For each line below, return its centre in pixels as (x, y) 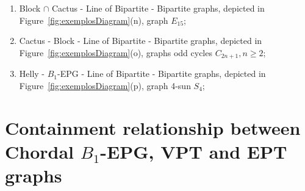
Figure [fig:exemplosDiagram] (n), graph (94, 20)
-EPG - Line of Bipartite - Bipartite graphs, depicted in (162, 74)
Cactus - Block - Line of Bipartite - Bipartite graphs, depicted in (141, 41)
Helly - (32, 74)
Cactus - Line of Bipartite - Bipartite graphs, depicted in (158, 8)
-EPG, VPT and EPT (194, 151)
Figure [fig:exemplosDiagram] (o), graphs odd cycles (116, 52)
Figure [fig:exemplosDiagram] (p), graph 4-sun (105, 85)
